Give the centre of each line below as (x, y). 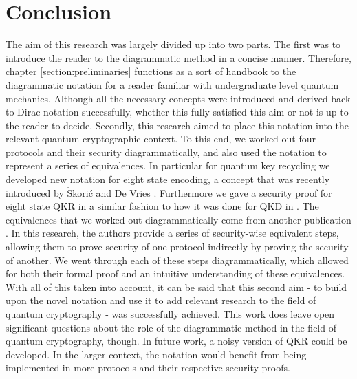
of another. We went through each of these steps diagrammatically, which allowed (177, 260)
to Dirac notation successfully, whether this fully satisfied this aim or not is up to (177, 112)
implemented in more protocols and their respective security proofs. (148, 368)
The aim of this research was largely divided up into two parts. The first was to (173, 44)
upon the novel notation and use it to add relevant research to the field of (161, 300)
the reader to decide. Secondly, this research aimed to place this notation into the (177, 125)
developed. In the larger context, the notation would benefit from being (156, 354)
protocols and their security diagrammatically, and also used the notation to (166, 152)
